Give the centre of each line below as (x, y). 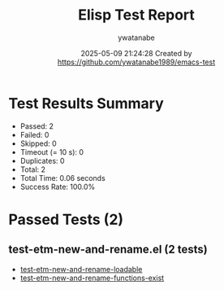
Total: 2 (33, 169)
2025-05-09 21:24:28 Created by (136, 53)
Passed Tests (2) (66, 220)
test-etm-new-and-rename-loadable (81, 269)
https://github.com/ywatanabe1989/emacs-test (136, 62)
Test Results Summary (86, 103)
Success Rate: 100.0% (58, 187)
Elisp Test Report (136, 15)
